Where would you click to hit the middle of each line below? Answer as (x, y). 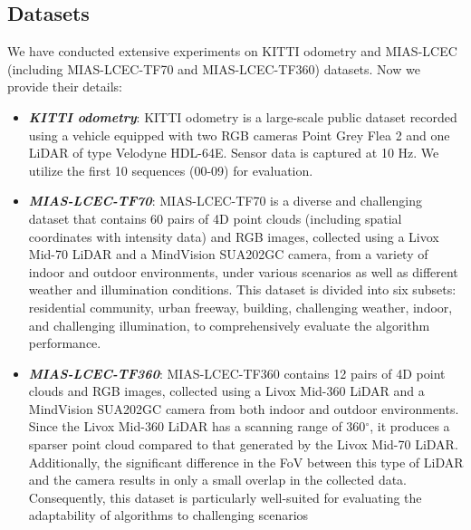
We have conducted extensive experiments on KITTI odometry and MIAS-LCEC (232, 51)
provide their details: (65, 87)
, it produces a (410, 426)
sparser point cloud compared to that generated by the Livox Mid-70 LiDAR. (243, 444)
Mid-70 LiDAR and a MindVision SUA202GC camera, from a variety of (228, 254)
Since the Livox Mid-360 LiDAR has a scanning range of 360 (197, 426)
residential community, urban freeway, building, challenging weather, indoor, (240, 307)
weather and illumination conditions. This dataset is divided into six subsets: (242, 289)
